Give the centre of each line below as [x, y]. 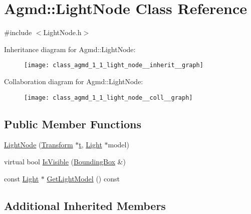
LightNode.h [62, 32]
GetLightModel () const [83, 178]
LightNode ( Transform [39, 145]
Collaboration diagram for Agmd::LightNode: [74, 81]
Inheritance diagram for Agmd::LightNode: [70, 49]
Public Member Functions [73, 124]
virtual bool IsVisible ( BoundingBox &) [65, 162]
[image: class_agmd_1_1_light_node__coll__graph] [108, 97]
